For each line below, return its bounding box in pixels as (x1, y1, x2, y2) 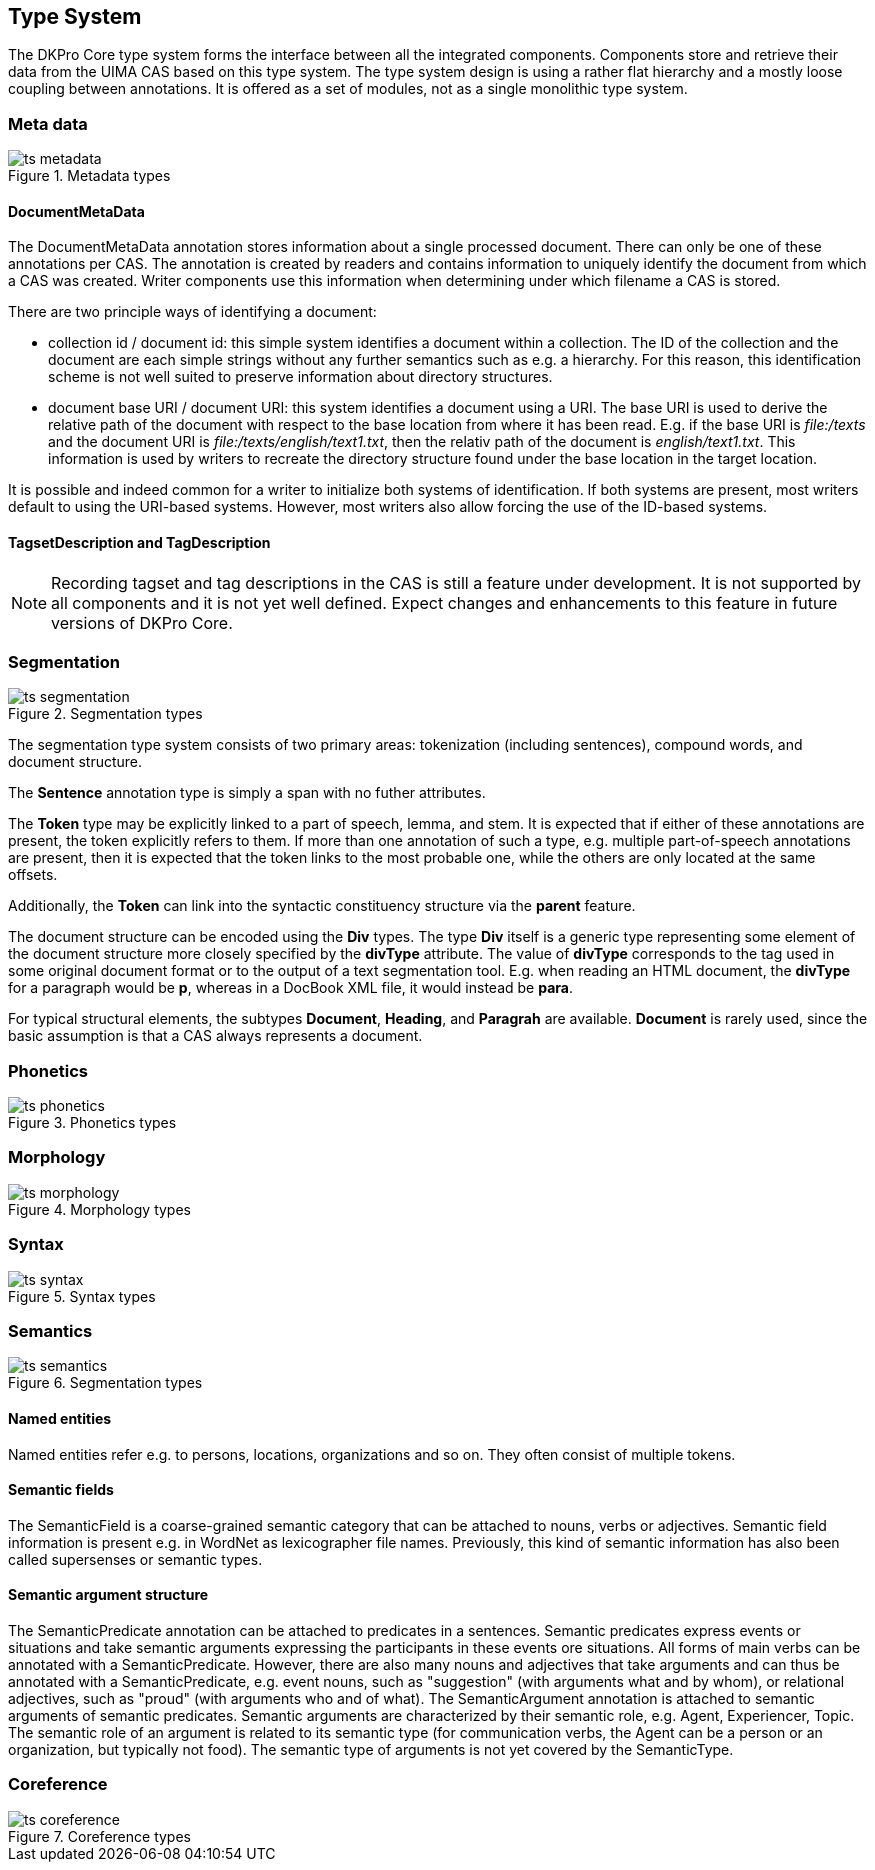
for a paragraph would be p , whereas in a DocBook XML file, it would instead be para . (8, 979, 573, 997)
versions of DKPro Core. (51, 612, 233, 633)
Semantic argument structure (8, 1586, 209, 1604)
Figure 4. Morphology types (8, 1200, 191, 1218)
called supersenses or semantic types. (8, 1550, 263, 1568)
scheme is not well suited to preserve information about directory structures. (48, 368, 553, 386)
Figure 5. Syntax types (8, 1287, 156, 1305)
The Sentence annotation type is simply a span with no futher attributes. (8, 784, 486, 802)
